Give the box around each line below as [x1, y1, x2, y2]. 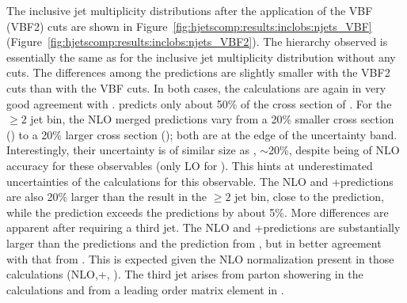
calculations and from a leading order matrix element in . [6, 281, 284, 297]
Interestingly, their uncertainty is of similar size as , [6, 142, 257, 158]
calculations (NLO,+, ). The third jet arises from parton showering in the [6, 266, 363, 282]
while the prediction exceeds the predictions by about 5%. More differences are [6, 203, 389, 220]
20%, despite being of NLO [268, 142, 400, 158]
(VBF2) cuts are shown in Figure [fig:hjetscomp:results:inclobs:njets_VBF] [6, 17, 372, 34]
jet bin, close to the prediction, [234, 188, 384, 205]
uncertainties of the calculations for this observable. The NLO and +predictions [6, 172, 394, 189]
